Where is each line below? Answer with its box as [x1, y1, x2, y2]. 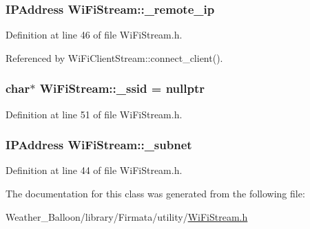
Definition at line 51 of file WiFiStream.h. [6, 107, 183, 121]
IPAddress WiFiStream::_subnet [6, 136, 192, 153]
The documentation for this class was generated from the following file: [6, 186, 305, 201]
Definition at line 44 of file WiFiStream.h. [6, 163, 183, 177]
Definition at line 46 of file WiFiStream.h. [6, 28, 183, 42]
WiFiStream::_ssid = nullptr [39, 80, 205, 97]
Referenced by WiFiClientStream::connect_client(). [6, 50, 223, 65]
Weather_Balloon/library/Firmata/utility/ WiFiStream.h [6, 209, 248, 223]
